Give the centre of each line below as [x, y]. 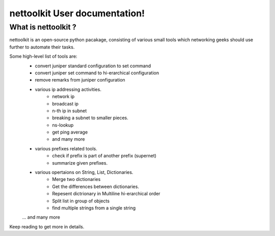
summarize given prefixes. [80, 163]
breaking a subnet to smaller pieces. [90, 118]
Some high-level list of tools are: [43, 57]
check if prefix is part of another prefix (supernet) [104, 156]
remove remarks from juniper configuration [80, 80]
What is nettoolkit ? [43, 27]
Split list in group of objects [81, 201]
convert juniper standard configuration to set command [93, 66]
